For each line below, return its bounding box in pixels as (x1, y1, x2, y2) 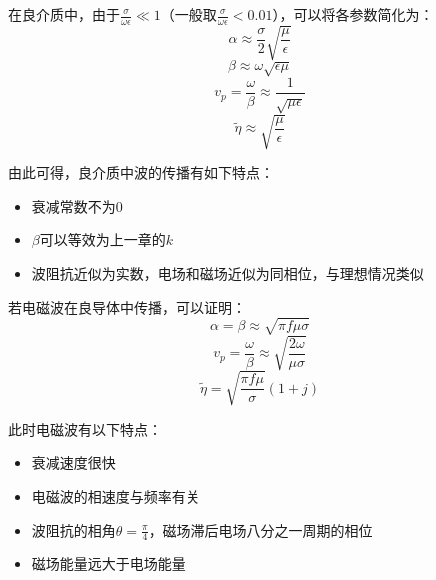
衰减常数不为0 (31, 195, 123, 216)
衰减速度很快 (31, 452, 116, 473)
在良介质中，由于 (8, 4, 120, 24)
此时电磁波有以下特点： (8, 418, 162, 439)
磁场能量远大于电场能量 (31, 553, 186, 574)
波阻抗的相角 (31, 519, 116, 540)
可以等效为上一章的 (39, 229, 166, 250)
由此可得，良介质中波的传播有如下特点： (8, 162, 274, 183)
